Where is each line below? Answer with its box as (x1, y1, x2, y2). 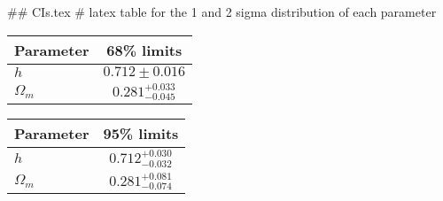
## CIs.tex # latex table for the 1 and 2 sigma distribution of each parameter (7, 3, 437, 20)
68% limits (106, 39, 183, 60)
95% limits (103, 123, 179, 144)
